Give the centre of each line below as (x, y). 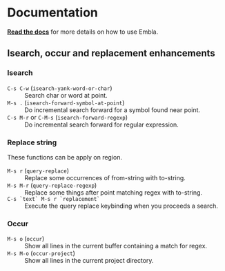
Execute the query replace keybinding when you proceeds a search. (121, 206)
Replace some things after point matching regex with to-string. (113, 192)
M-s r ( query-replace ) (38, 171)
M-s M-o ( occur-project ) (41, 253)
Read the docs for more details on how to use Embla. (83, 32)
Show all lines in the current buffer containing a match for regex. (116, 246)
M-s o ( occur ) (26, 239)
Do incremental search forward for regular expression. (102, 124)
